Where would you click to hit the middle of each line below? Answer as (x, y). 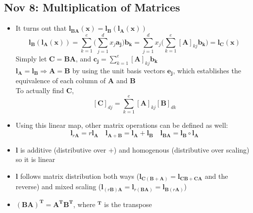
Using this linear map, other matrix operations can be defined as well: (122, 125)
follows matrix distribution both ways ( (80, 176)
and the (216, 176)
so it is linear (35, 159)
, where (84, 204)
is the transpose (128, 204)
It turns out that (41, 28)
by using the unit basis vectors (119, 70)
